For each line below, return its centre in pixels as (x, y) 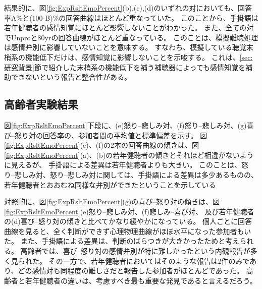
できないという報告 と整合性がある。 (71, 77)
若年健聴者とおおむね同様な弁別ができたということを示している (110, 184)
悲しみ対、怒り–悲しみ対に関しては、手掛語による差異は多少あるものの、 (136, 174)
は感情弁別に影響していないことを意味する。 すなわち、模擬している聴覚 (125, 47)
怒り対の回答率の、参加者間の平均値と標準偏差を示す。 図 (111, 135)
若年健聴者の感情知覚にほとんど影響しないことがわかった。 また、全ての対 (129, 27)
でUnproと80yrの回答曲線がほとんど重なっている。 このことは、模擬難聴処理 (131, 37)
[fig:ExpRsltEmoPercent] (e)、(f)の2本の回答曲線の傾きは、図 (101, 145)
